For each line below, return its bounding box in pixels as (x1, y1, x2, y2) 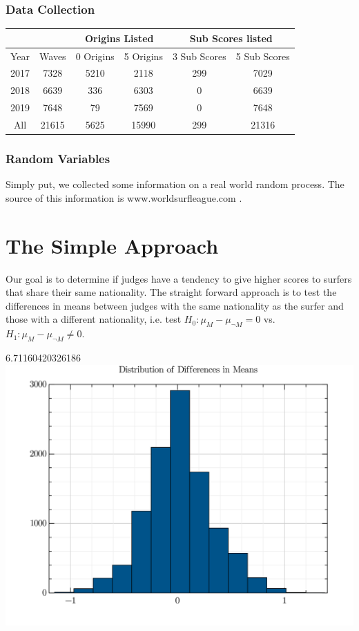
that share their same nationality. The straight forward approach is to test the (6, 285, 337, 299)
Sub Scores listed (189, 30, 273, 45)
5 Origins (124, 48, 163, 63)
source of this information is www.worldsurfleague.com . (6, 190, 242, 205)
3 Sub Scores (172, 48, 226, 63)
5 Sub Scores (235, 48, 290, 63)
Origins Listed (85, 30, 154, 45)
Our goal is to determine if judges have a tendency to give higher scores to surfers (6, 271, 352, 285)
